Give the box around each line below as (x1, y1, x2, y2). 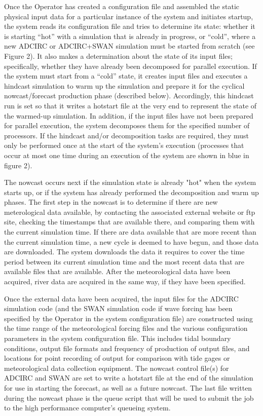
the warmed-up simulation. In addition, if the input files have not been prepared (4, 110, 253, 121)
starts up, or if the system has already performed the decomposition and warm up (4, 186, 259, 197)
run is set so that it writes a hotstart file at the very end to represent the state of (4, 100, 257, 110)
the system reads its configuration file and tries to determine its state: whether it (4, 21, 255, 31)
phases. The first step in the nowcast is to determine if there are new (4, 197, 218, 207)
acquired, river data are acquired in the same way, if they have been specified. (4, 276, 246, 287)
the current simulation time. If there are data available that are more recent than (4, 226, 256, 237)
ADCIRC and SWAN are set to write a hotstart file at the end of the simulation (4, 372, 253, 383)
